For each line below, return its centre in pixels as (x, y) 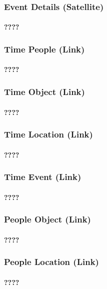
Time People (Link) (44, 49)
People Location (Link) (51, 262)
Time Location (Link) (48, 134)
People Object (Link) (47, 219)
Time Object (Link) (44, 91)
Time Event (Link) (43, 177)
